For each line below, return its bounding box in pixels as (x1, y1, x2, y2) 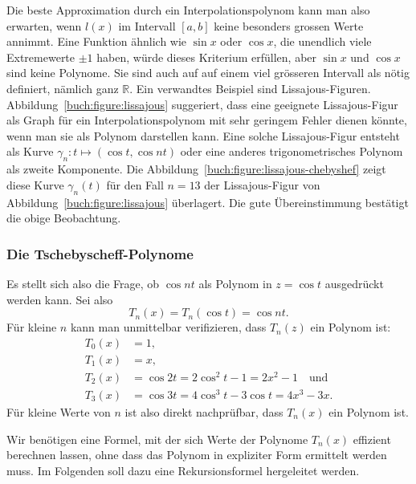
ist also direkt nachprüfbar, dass (124, 404, 283, 420)
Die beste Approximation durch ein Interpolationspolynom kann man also (6, 2, 370, 18)
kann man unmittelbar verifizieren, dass (70, 319, 267, 336)
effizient (353, 430, 391, 447)
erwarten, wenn (6, 17, 82, 34)
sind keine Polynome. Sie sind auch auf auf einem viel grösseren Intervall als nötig (6, 64, 410, 81)
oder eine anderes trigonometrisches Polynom (180, 143, 403, 160)
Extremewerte (6, 48, 75, 65)
